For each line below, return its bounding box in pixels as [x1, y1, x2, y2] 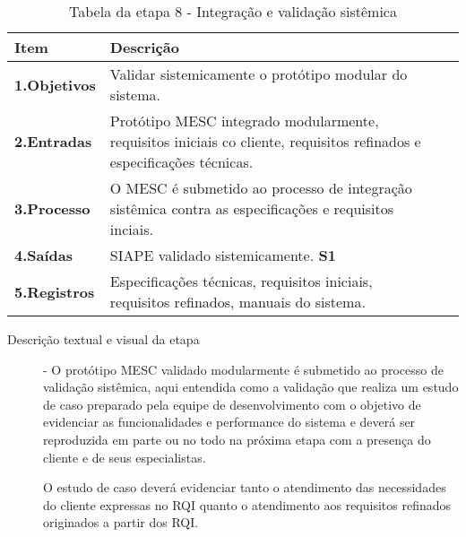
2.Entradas [14, 131, 92, 152]
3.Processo [14, 198, 91, 219]
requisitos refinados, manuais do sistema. [109, 291, 366, 312]
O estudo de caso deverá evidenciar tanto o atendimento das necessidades [43, 478, 446, 497]
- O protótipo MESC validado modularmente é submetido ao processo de [43, 359, 444, 378]
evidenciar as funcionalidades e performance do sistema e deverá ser [43, 412, 416, 431]
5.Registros [14, 281, 95, 302]
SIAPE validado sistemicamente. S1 [109, 245, 336, 265]
